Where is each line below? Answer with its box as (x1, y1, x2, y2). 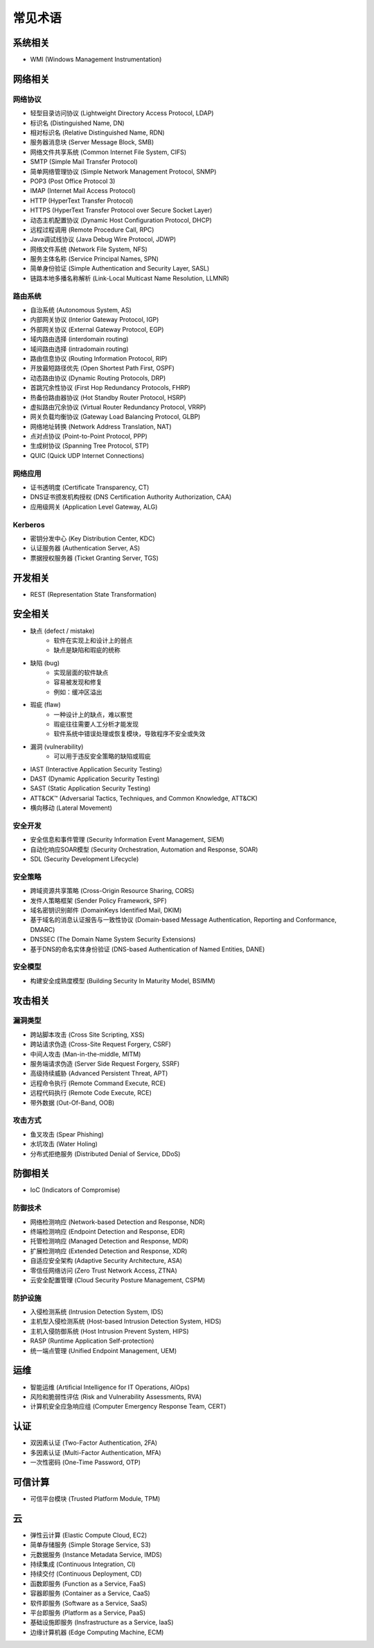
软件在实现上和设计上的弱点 (53, 636, 133, 645)
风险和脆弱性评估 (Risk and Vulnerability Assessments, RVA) (30, 1392, 202, 1401)
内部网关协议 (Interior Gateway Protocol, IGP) (30, 316, 159, 324)
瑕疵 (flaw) (30, 701, 62, 709)
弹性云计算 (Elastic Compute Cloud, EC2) (30, 1531, 148, 1539)
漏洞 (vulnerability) (30, 742, 84, 751)
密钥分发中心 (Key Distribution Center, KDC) (30, 534, 155, 543)
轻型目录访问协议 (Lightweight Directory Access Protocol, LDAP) (30, 109, 214, 117)
